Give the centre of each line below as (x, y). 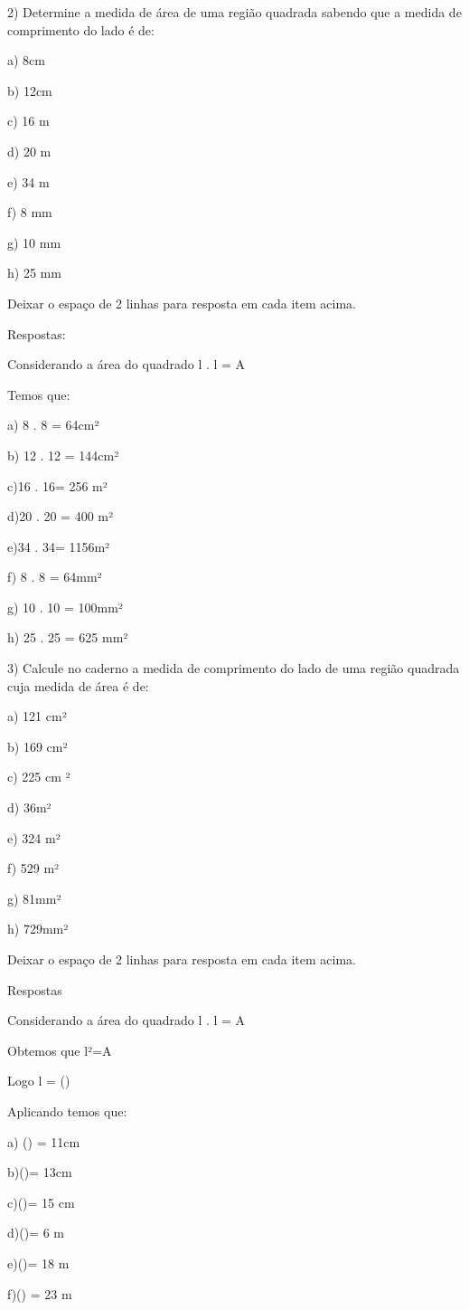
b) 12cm (30, 90)
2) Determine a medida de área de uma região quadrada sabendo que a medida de (234, 12)
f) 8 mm (30, 212)
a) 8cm (26, 60)
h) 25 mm (34, 273)
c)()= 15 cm (41, 1202)
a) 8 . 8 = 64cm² (53, 425)
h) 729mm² (38, 929)
